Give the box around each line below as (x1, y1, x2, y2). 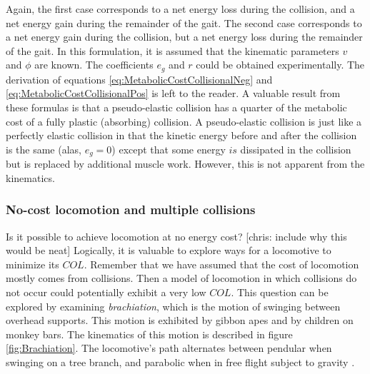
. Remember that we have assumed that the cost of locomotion (84, 256, 359, 271)
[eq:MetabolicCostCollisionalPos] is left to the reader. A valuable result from (6, 86, 341, 101)
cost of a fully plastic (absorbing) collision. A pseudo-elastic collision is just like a (6, 113, 362, 128)
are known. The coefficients (34, 57, 154, 72)
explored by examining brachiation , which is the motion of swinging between (6, 298, 341, 313)
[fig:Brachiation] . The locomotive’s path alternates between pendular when (6, 340, 332, 355)
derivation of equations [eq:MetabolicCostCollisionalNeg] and (6, 71, 273, 86)
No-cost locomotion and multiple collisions (6, 201, 256, 218)
